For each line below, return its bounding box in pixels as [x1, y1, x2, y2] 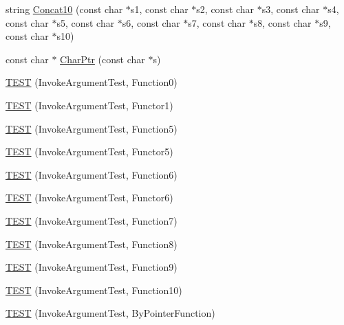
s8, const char [253, 15, 312, 30]
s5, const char [56, 15, 115, 30]
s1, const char [130, 2, 189, 16]
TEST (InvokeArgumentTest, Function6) [6, 167, 178, 181]
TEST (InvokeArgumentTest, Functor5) [6, 144, 173, 159]
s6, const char [122, 15, 180, 30]
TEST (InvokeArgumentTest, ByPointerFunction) [6, 306, 215, 320]
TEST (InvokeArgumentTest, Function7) [6, 213, 178, 227]
